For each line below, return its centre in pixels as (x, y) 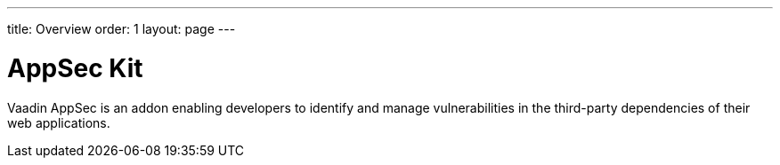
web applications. (59, 122)
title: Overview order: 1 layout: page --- (122, 29)
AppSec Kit (75, 68)
